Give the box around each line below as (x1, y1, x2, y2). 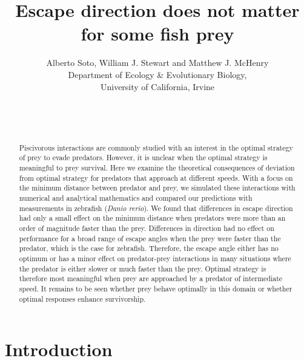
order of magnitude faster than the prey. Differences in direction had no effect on (19, 223, 274, 233)
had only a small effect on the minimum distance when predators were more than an (19, 213, 286, 223)
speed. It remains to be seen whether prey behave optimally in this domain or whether (19, 283, 292, 293)
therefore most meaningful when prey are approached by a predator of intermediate (19, 273, 283, 284)
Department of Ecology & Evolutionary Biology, (68, 68, 247, 80)
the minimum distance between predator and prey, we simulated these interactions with (19, 183, 296, 193)
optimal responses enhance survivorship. (19, 293, 146, 304)
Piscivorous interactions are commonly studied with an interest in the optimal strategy (19, 142, 293, 152)
